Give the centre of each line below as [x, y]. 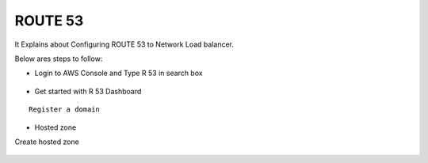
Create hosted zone [47, 142]
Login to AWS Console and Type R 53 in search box [118, 73]
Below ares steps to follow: [59, 59]
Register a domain [65, 110]
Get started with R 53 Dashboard [88, 91]
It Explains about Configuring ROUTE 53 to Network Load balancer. [124, 44]
